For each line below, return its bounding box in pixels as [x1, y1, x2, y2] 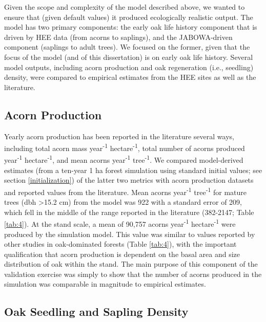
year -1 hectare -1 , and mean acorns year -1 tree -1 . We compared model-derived [4, 153, 243, 165]
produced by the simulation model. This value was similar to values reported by [4, 228, 255, 239]
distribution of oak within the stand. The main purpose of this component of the [4, 259, 258, 269]
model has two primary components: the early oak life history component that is [4, 22, 257, 32]
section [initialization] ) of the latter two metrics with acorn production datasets [4, 175, 254, 185]
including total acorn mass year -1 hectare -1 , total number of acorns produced [4, 141, 245, 153]
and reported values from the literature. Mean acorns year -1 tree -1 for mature [4, 185, 247, 197]
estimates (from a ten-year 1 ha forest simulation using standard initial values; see [4, 164, 262, 175]
